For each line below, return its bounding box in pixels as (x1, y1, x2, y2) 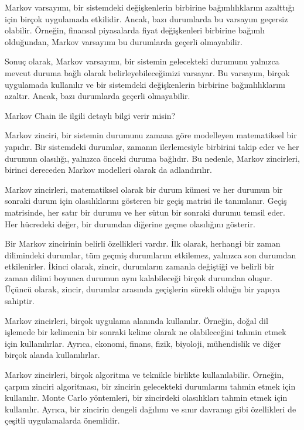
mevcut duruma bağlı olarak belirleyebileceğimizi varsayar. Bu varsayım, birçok (5, 66, 290, 79)
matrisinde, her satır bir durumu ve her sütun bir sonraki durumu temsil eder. (5, 206, 285, 218)
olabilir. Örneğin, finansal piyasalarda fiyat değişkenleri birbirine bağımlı (5, 24, 265, 36)
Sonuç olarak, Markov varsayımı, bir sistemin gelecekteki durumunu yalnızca (5, 55, 279, 67)
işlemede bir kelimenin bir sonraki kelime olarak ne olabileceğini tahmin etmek (5, 326, 286, 338)
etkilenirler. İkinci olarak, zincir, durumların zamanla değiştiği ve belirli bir (5, 260, 275, 272)
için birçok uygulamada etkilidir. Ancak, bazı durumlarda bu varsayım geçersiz (5, 12, 288, 25)
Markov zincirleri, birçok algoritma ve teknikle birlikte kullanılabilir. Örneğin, (5, 368, 284, 381)
